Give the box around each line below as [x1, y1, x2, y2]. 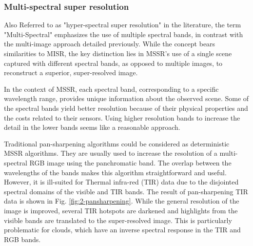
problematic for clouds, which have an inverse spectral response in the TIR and [4, 225, 241, 235]
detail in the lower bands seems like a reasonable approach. [4, 122, 180, 132]
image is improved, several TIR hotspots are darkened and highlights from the [4, 205, 238, 215]
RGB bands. [4, 234, 41, 244]
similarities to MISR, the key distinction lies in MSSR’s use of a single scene [4, 48, 232, 58]
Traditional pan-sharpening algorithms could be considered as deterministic [4, 138, 230, 148]
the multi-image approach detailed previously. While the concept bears [4, 39, 215, 49]
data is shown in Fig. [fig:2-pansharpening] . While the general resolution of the [4, 196, 239, 206]
